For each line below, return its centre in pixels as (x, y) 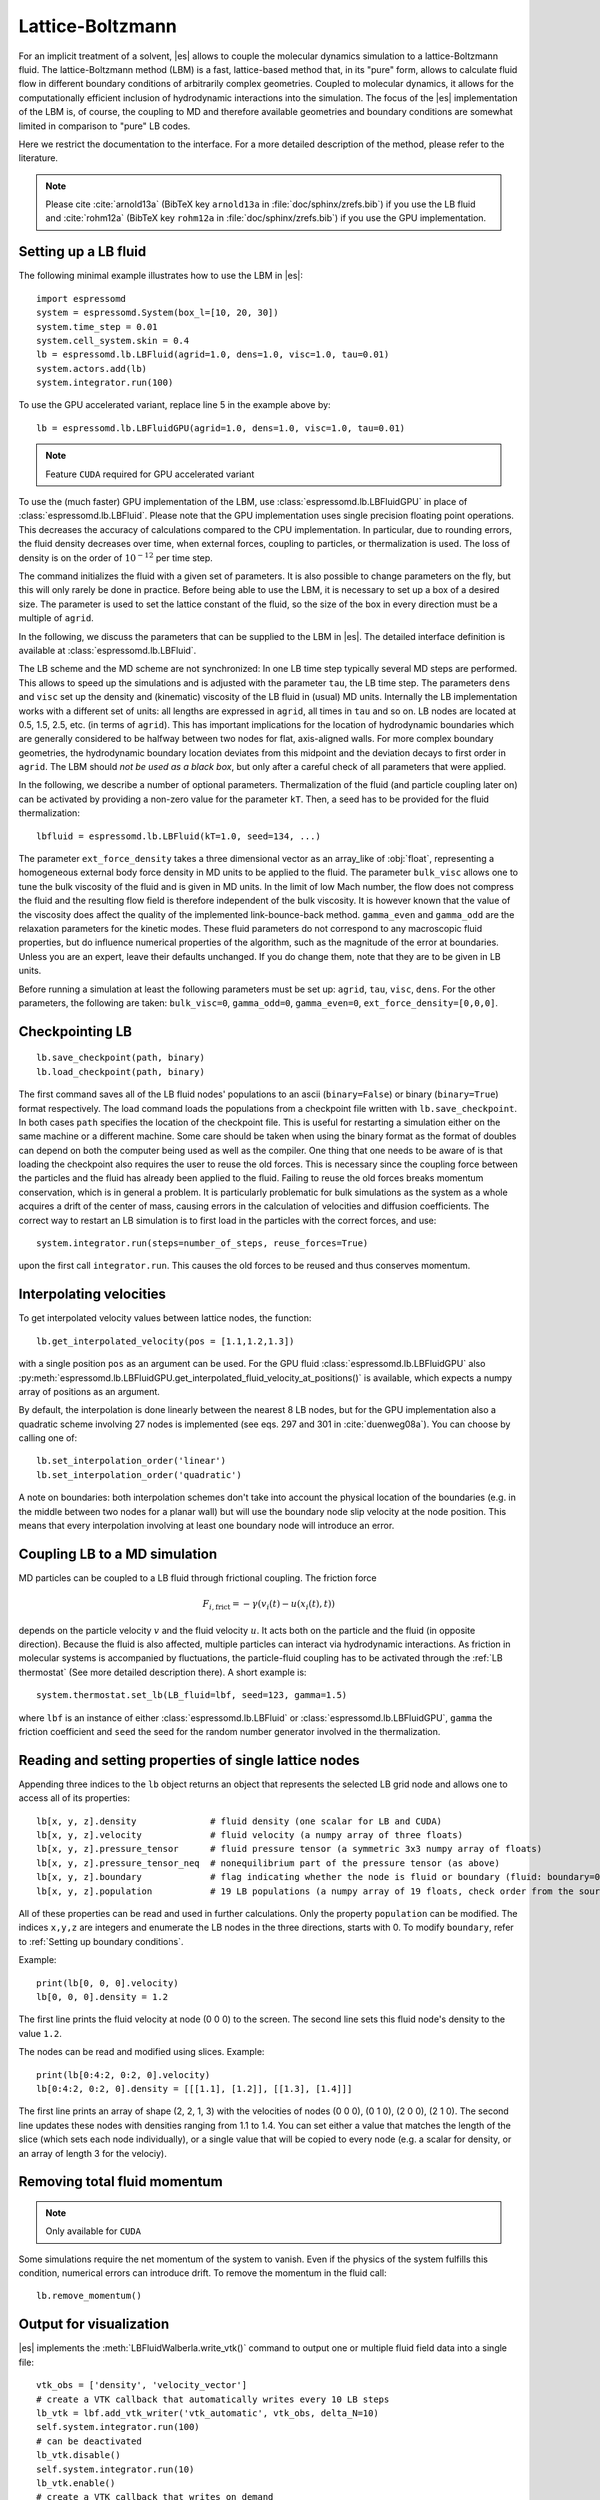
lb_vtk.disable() (78, 2455)
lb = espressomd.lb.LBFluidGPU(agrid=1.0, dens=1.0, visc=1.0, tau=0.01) (221, 428)
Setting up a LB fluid (82, 251)
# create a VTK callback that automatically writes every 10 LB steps (213, 2399)
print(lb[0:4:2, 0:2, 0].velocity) (123, 2074)
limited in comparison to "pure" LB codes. (104, 126)
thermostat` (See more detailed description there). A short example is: (162, 1672)
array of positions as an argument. (89, 1391)
